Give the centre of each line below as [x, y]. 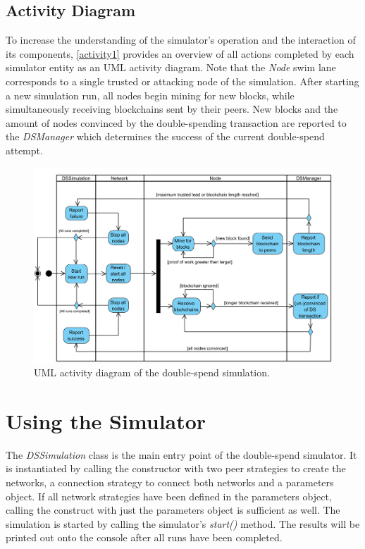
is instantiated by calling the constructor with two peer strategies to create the [176, 468]
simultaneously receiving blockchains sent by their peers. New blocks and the [172, 109]
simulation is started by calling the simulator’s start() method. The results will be [183, 523]
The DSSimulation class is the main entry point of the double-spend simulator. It [181, 454]
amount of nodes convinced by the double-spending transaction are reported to [176, 122]
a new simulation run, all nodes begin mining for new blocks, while [150, 95]
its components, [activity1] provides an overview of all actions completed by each [180, 53]
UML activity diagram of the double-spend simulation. [152, 372]
